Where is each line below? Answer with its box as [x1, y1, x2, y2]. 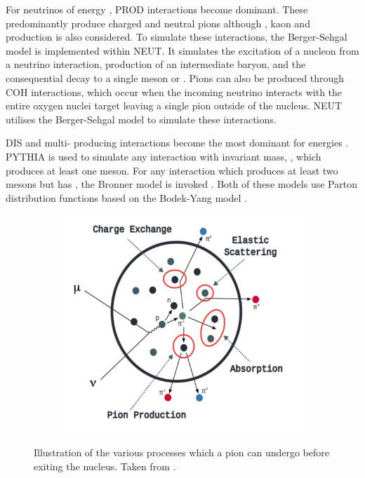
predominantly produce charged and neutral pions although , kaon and [6, 15, 310, 30]
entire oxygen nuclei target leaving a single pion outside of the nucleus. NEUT [6, 98, 343, 113]
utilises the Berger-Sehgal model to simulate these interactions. [6, 111, 277, 126]
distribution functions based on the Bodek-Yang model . [6, 190, 247, 205]
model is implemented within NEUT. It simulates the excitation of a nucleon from [6, 43, 359, 57]
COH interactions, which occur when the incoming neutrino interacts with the [6, 84, 343, 99]
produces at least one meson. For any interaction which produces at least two [6, 163, 338, 177]
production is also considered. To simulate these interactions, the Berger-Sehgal [6, 29, 347, 44]
